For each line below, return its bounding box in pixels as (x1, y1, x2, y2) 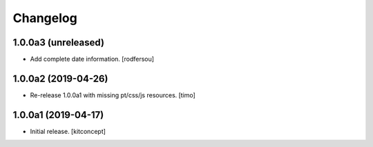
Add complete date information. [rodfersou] (30, 55, 155, 63)
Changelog (12, 10, 77, 26)
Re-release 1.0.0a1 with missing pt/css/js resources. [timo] (30, 90, 196, 99)
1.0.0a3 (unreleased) (12, 37, 105, 48)
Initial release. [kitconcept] (30, 127, 106, 135)
